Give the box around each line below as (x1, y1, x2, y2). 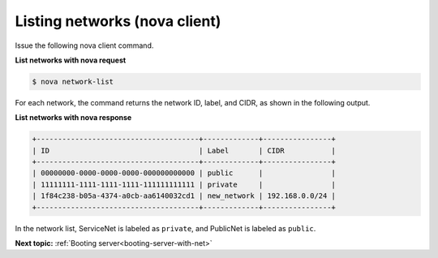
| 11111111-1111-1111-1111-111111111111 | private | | (32, 179, 337, 189)
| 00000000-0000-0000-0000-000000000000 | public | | (32, 169, 337, 178)
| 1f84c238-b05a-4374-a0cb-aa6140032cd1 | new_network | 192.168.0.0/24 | (32, 191, 337, 200)
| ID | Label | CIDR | (32, 146, 337, 155)
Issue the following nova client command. (15, 41, 154, 50)
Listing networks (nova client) (15, 12, 221, 30)
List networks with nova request (15, 55, 127, 65)
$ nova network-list (32, 77, 114, 86)
